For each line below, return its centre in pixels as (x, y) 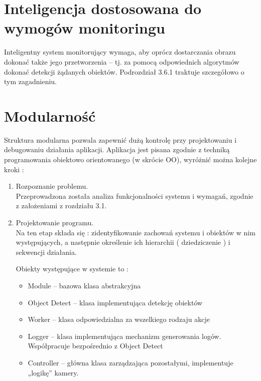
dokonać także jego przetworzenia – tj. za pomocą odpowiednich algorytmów (122, 61)
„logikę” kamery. (53, 372)
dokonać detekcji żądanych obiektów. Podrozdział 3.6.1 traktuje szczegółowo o (124, 71)
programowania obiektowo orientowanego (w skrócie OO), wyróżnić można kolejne (130, 159)
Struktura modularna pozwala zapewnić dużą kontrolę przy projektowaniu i (120, 139)
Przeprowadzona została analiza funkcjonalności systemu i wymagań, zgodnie (135, 196)
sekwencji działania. (46, 252)
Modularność (50, 115)
